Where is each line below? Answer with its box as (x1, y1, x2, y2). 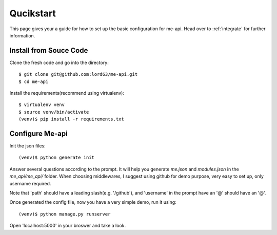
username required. (9, 180, 51, 186)
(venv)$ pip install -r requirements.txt (18, 116, 124, 122)
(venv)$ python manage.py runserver (18, 211, 111, 217)
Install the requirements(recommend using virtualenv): (9, 90, 124, 96)
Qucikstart (9, 8, 56, 19)
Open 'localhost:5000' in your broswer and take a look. (9, 223, 126, 229)
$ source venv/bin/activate (18, 109, 89, 115)
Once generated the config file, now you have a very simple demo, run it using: (9, 199, 176, 205)
